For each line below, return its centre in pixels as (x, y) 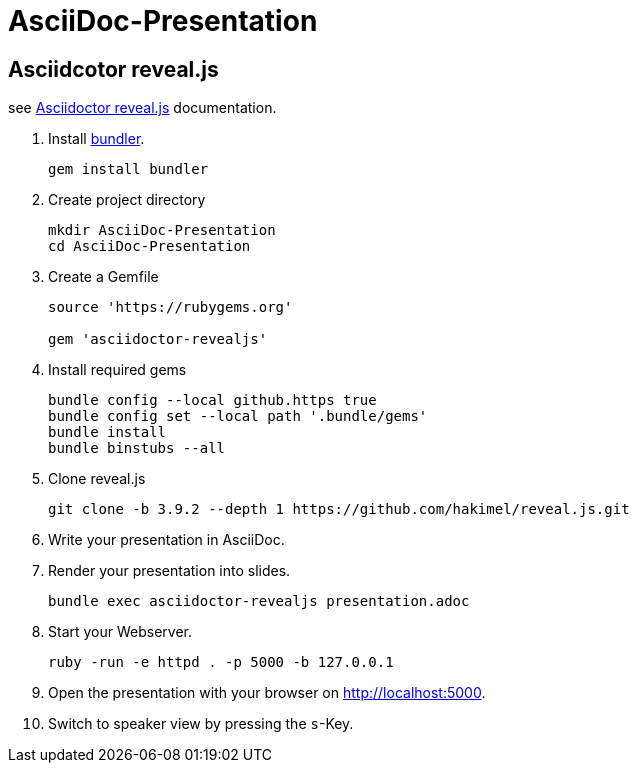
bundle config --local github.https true (212, 400)
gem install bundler (128, 169)
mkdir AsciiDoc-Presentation (162, 230)
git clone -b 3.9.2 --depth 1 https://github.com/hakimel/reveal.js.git (339, 509)
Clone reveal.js (97, 479)
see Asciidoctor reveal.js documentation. (142, 108)
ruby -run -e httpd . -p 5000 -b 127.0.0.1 (221, 662)
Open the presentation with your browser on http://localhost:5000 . (267, 693)
